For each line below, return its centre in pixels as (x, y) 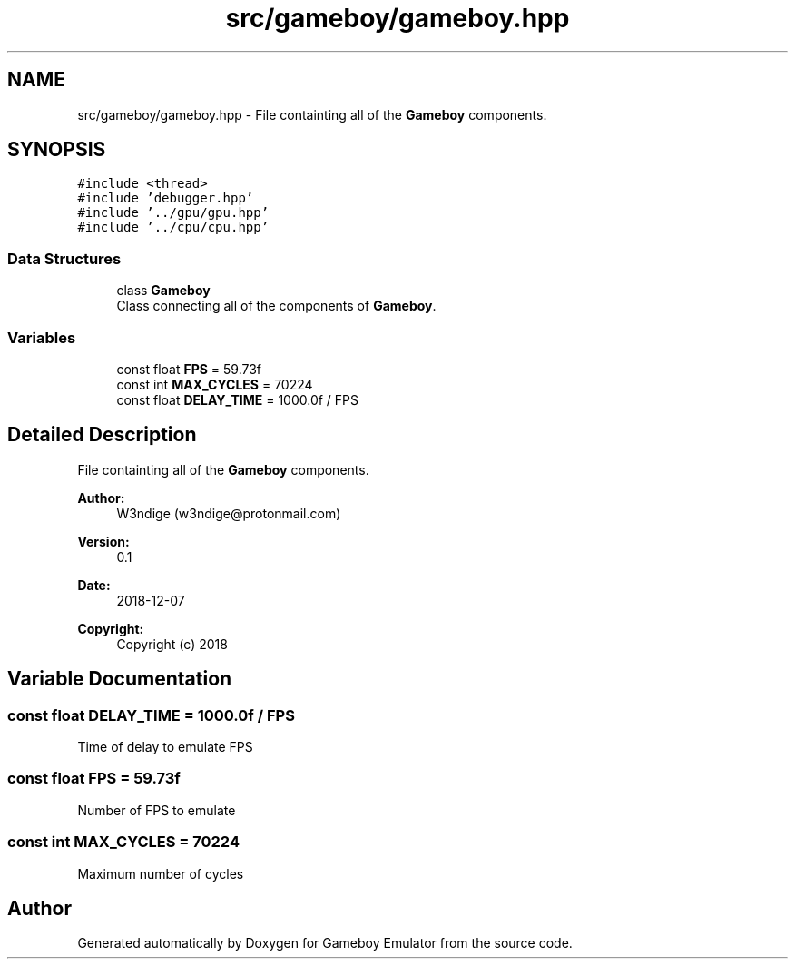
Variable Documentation (120, 679)
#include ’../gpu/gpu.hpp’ (173, 213)
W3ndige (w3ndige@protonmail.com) (229, 513)
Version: (103, 541)
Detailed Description (102, 435)
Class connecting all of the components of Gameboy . (276, 306)
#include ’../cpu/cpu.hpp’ (173, 227)
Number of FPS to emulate (157, 810)
